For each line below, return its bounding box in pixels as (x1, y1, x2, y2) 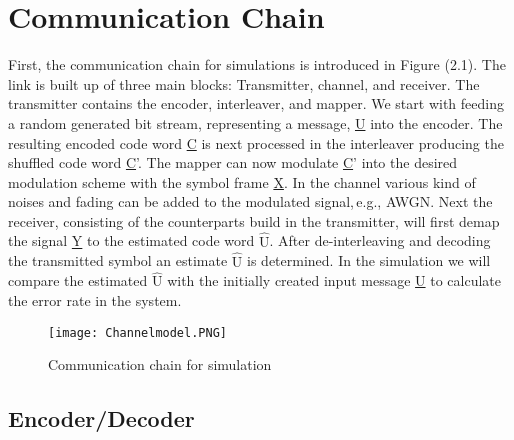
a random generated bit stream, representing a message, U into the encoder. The (8, 112, 503, 133)
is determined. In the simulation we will (247, 250, 491, 271)
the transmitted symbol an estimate (8, 250, 228, 271)
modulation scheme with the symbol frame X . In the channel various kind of (8, 171, 476, 192)
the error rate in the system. (8, 289, 182, 310)
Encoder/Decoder (8, 403, 195, 434)
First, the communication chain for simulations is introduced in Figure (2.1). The (8, 54, 506, 75)
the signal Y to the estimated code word (8, 230, 255, 251)
